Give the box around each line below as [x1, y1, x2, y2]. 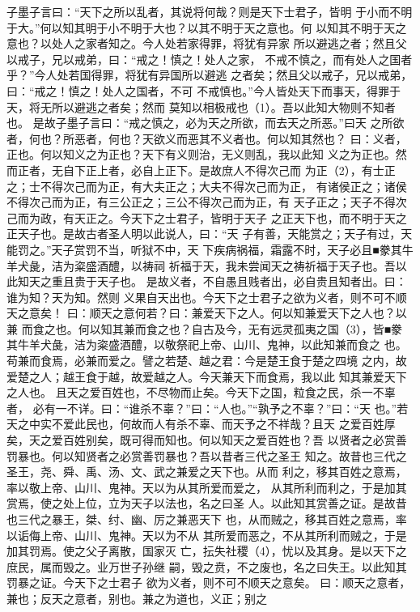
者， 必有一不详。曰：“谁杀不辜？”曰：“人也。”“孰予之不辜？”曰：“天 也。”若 [6, 399, 409, 416]
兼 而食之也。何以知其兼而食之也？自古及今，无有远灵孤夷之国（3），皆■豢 [6, 320, 403, 337]
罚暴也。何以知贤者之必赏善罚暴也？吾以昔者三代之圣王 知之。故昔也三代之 [6, 447, 407, 464]
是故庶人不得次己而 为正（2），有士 [198, 161, 384, 178]
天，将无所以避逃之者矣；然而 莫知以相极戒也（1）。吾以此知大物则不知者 [6, 98, 396, 115]
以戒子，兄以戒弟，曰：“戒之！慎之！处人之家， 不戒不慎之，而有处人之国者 [6, 50, 413, 67]
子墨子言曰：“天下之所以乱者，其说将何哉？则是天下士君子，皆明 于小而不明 [6, 3, 413, 19]
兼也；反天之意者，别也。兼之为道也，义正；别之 [6, 589, 267, 606]
